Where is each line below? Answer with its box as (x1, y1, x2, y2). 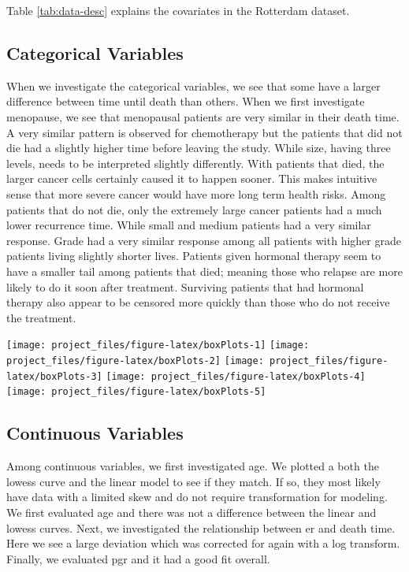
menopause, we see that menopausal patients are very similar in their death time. (6, 108, 400, 124)
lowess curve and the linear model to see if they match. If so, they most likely (6, 473, 381, 489)
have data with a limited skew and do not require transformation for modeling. (6, 488, 388, 505)
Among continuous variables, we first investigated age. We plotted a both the (6, 458, 379, 474)
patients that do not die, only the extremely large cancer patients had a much (6, 201, 382, 217)
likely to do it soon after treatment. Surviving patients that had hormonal (6, 278, 364, 295)
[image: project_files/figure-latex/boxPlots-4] (106, 370, 366, 382)
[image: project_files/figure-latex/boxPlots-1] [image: (6, 340, 310, 351)
